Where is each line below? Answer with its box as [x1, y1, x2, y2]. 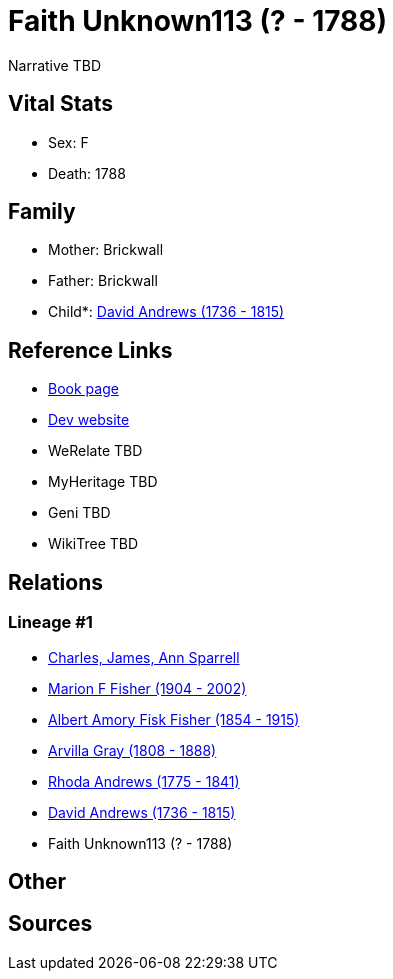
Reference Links [8, 337, 173, 363]
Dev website [48, 411, 130, 429]
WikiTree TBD [48, 535, 139, 553]
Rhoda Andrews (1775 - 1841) [48, 772, 240, 790]
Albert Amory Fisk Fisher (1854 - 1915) [48, 710, 300, 728]
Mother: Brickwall [48, 241, 164, 259]
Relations [8, 569, 104, 595]
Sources [8, 911, 93, 937]
